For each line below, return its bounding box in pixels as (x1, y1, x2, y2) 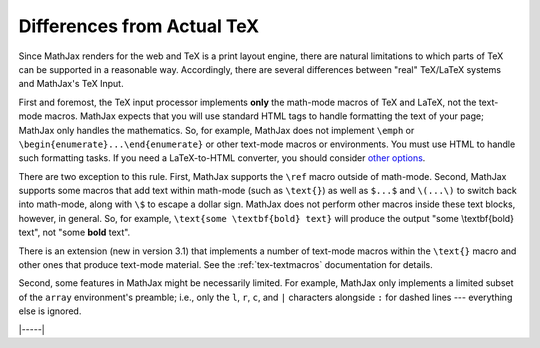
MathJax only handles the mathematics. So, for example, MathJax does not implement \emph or (18, 124, 415, 136)
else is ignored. (18, 305, 82, 317)
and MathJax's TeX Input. (18, 78, 124, 90)
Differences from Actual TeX (18, 15, 260, 37)
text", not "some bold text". (18, 226, 131, 239)
